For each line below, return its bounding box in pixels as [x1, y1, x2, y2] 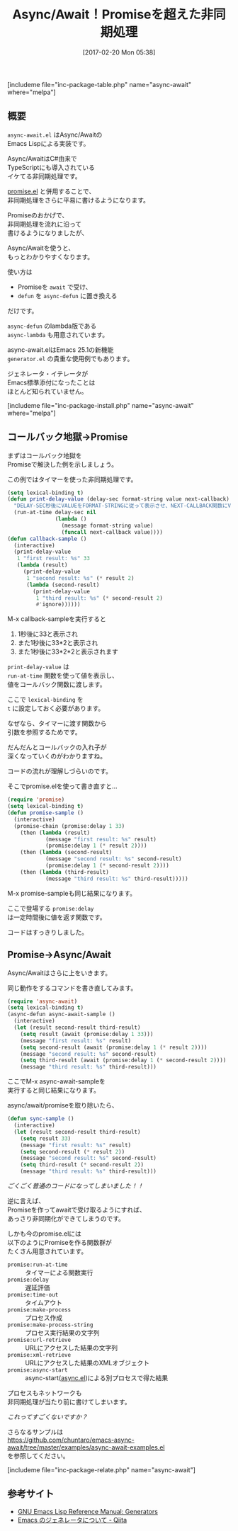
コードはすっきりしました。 [7, 928, 89, 936]
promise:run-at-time [7, 1261, 69, 1268]
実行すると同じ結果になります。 [7, 1086, 101, 1095]
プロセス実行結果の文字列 [25, 1328, 100, 1337]
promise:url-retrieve [7, 1336, 72, 1343]
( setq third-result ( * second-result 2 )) [20, 1161, 144, 1168]
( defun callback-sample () [7, 535, 87, 542]
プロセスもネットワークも [7, 1389, 82, 1397]
